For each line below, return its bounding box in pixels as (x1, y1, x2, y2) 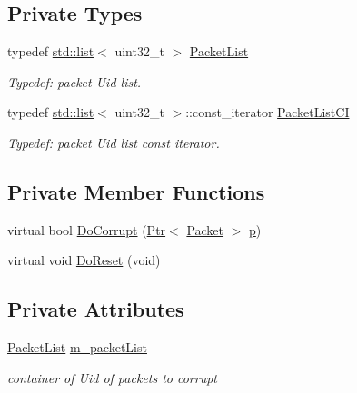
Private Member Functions (7, 177, 265, 205)
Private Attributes (7, 295, 184, 323)
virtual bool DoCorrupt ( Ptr (7, 220, 166, 239)
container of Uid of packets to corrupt (7, 368, 217, 387)
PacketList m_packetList (7, 338, 147, 357)
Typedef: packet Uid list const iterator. (7, 133, 220, 152)
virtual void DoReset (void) (7, 251, 161, 270)
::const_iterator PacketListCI (185, 103, 350, 122)
